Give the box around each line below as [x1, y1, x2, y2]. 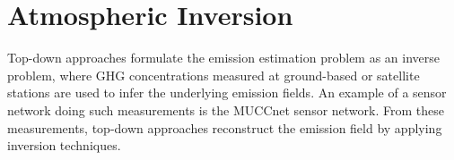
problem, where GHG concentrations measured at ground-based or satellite [7, 65, 420, 84]
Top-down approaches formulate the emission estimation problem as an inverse [7, 48, 441, 67]
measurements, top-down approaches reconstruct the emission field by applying [7, 118, 442, 137]
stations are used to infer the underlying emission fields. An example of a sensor [7, 83, 447, 102]
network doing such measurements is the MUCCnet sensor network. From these [7, 100, 444, 119]
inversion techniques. [7, 136, 121, 155]
